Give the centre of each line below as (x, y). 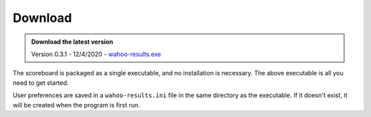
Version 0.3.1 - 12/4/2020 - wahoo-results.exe (96, 54)
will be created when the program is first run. (76, 105)
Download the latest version (72, 42)
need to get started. (41, 83)
